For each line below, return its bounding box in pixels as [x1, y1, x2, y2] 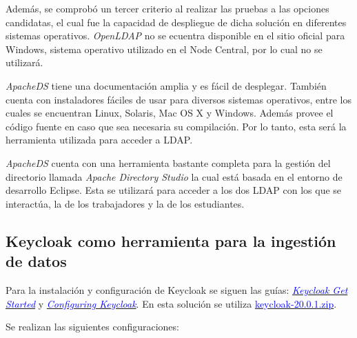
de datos [6, 250, 67, 272]
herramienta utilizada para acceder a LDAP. [6, 132, 193, 147]
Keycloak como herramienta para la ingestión [6, 230, 336, 251]
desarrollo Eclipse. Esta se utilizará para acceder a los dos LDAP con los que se [6, 183, 342, 197]
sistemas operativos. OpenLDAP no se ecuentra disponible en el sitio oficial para [6, 28, 345, 43]
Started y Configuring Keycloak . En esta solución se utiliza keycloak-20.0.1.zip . [6, 296, 337, 310]
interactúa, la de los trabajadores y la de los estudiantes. [6, 196, 245, 210]
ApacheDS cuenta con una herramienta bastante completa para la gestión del [6, 155, 331, 170]
